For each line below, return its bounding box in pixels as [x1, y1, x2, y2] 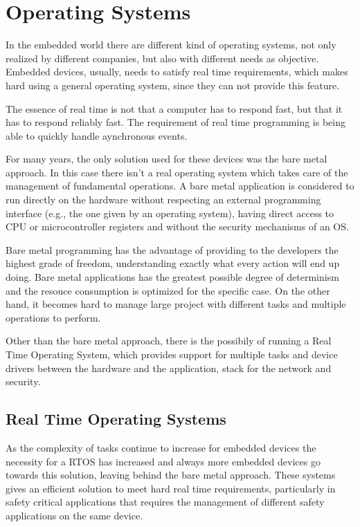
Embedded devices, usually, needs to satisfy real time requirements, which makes [6, 64, 348, 79]
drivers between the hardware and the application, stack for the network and [6, 360, 332, 375]
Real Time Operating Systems [6, 408, 226, 429]
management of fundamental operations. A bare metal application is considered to [6, 178, 354, 193]
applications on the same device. [6, 508, 143, 522]
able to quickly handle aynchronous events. [6, 128, 188, 142]
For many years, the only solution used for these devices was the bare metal [6, 151, 327, 166]
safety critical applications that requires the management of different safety [6, 494, 325, 509]
